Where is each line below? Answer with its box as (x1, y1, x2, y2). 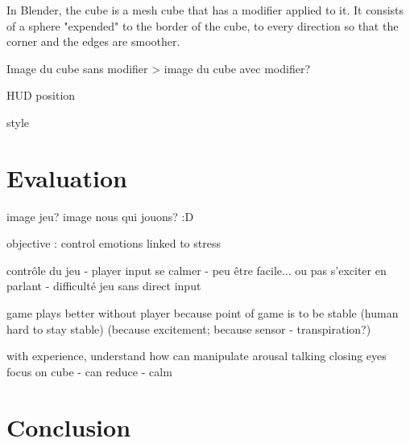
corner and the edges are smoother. (6, 33, 180, 50)
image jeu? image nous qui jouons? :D (6, 207, 194, 224)
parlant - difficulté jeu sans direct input (6, 277, 201, 294)
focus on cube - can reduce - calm (6, 363, 172, 379)
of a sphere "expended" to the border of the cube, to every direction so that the (6, 17, 399, 34)
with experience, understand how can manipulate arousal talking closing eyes (6, 347, 387, 364)
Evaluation (6, 161, 127, 194)
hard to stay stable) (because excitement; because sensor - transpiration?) (6, 320, 371, 337)
